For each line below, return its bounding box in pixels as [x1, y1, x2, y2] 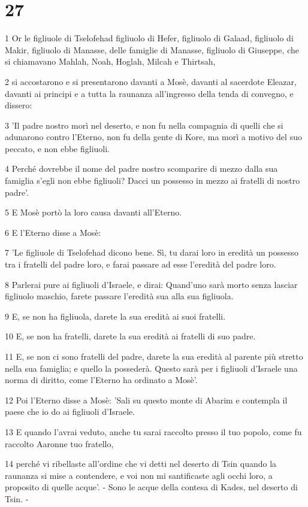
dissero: [5, 99, 32, 111]
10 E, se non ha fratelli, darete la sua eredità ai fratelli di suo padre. [5, 330, 256, 342]
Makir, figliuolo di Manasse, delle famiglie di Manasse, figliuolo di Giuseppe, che [5, 43, 299, 56]
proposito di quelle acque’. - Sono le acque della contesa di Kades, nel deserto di [5, 481, 298, 493]
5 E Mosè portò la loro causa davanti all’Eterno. [5, 206, 182, 218]
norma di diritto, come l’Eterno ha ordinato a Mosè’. [5, 374, 198, 386]
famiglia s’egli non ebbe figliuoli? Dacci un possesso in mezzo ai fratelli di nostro [5, 174, 300, 187]
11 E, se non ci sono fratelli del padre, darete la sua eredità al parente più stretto [5, 350, 303, 362]
